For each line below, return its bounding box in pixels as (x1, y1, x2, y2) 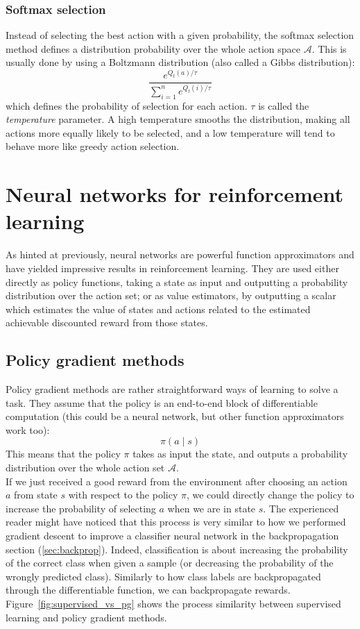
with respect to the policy (68, 487, 178, 502)
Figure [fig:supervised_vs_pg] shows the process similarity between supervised (6, 596, 341, 611)
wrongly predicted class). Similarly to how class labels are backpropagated (6, 569, 321, 583)
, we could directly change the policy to (186, 487, 354, 502)
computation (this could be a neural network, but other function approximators (6, 409, 344, 423)
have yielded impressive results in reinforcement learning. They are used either (6, 260, 339, 275)
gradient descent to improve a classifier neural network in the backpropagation (6, 528, 339, 543)
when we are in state (167, 501, 256, 515)
